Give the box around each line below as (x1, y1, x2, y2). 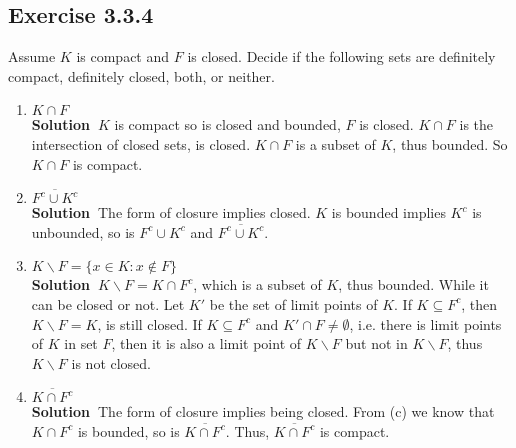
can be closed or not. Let (31, 293, 185, 314)
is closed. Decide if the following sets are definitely (187, 46, 496, 67)
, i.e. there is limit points (349, 313, 502, 334)
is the (459, 114, 494, 135)
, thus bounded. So (392, 133, 508, 154)
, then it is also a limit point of (111, 333, 302, 354)
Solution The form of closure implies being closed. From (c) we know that (31, 401, 495, 422)
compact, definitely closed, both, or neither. (8, 65, 275, 86)
